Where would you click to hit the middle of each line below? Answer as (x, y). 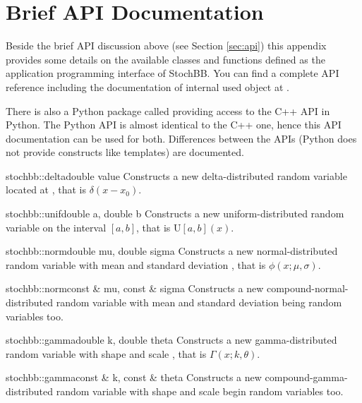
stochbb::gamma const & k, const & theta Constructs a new (134, 377)
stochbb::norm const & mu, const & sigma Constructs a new (135, 288)
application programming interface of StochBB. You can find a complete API (173, 73)
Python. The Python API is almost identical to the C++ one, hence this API (174, 125)
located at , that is (46, 190)
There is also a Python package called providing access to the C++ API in (168, 110)
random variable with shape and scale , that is (106, 353)
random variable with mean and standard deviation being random (199, 302)
